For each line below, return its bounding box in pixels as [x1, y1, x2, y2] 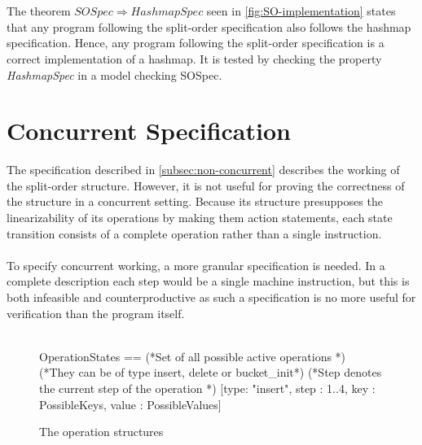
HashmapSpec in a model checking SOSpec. [7, 66, 222, 83]
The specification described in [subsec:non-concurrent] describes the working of [7, 161, 400, 178]
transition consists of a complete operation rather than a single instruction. [7, 225, 382, 242]
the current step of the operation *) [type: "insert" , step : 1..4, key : [39, 380, 376, 396]
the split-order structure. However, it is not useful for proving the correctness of [7, 177, 405, 194]
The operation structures [39, 423, 164, 440]
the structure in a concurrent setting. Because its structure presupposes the [7, 193, 383, 210]
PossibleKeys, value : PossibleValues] [39, 395, 222, 412]
